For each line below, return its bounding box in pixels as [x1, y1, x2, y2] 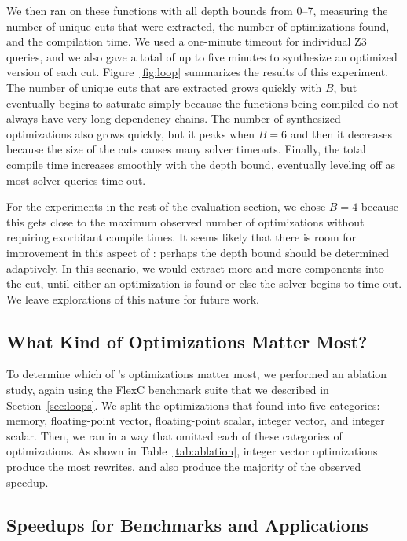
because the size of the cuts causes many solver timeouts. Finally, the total [6, 141, 366, 157]
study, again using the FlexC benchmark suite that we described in [6, 381, 329, 398]
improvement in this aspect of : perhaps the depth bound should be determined [6, 244, 389, 260]
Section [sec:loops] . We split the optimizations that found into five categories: [6, 396, 380, 413]
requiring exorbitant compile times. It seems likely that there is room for [6, 229, 357, 245]
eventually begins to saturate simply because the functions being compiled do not [6, 94, 399, 111]
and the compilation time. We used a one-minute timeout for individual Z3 [6, 33, 367, 50]
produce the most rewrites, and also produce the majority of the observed [6, 458, 361, 475]
